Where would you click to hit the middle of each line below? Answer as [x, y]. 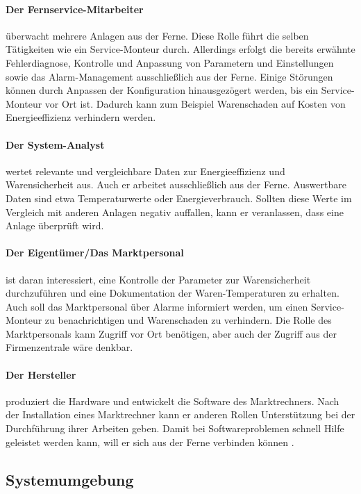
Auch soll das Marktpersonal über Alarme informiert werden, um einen [157, 306]
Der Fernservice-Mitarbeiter [75, 9]
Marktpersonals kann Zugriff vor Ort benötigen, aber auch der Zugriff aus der [171, 333]
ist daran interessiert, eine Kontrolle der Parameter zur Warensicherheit [158, 279]
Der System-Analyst [55, 144]
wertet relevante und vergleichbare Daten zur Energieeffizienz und [145, 171]
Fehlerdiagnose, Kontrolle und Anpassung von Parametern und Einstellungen [170, 62]
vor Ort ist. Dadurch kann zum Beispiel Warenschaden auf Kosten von [195, 103]
